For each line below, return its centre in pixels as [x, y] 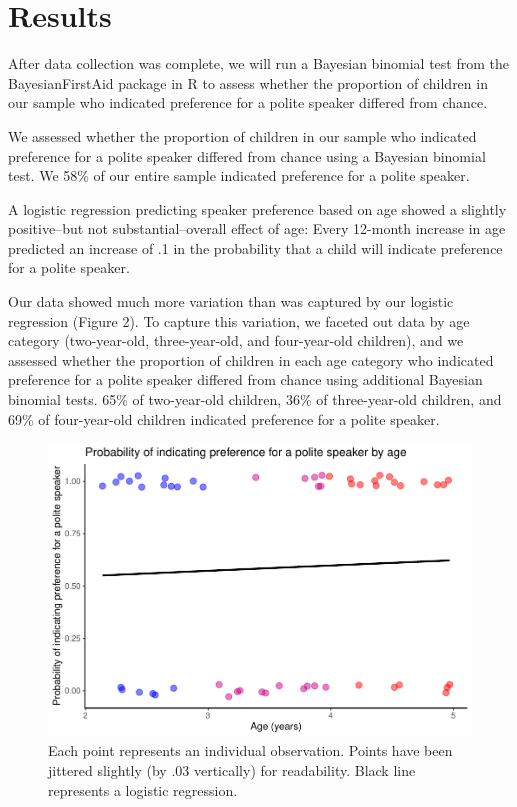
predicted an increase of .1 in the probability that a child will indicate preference [255, 247]
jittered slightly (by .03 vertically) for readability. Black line [232, 769]
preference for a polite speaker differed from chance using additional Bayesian [245, 379]
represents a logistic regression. [143, 789]
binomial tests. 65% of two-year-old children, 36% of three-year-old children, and [255, 399]
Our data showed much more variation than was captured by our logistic [231, 301]
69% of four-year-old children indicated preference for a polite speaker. [224, 418]
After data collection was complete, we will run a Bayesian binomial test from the [258, 63]
